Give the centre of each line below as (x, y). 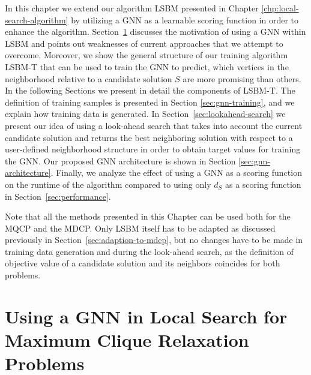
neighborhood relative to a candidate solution (89, 78)
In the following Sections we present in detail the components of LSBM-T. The (150, 90)
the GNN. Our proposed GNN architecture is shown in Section (120, 160)
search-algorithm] (37, 19)
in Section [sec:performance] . (58, 196)
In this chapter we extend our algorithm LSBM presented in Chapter (132, 8)
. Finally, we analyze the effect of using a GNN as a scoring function (176, 172)
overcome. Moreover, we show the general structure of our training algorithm (146, 55)
